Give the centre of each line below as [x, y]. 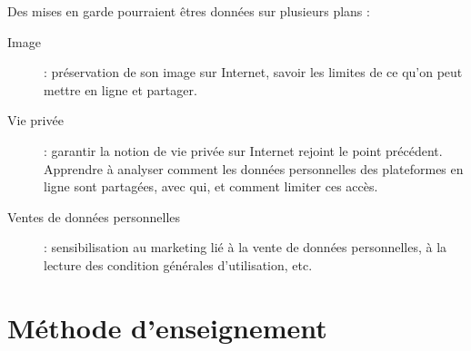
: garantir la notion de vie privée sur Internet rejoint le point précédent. [243, 150]
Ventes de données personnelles [94, 216]
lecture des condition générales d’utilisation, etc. [178, 264]
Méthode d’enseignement [167, 327]
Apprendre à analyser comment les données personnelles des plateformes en [254, 168]
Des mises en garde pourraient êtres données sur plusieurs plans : [189, 11]
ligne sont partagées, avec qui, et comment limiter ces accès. [211, 186]
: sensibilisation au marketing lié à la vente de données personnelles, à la [246, 247]
